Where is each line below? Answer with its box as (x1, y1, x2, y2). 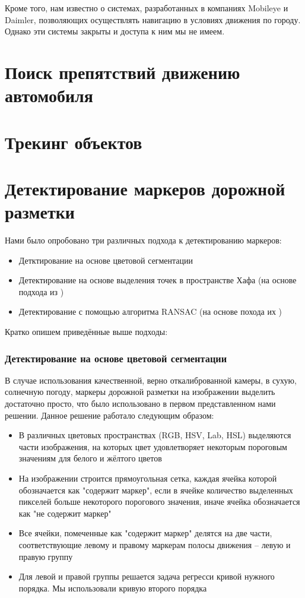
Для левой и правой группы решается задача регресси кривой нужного (18, 570, 275, 583)
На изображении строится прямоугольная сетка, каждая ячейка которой (18, 472, 277, 484)
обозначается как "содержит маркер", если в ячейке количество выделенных (18, 483, 293, 496)
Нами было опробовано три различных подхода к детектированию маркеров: (5, 234, 282, 246)
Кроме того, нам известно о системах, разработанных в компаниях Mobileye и (5, 2, 288, 14)
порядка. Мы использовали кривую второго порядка (18, 581, 207, 594)
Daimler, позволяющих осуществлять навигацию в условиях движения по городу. (5, 13, 301, 26)
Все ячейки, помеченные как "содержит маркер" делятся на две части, (18, 527, 272, 539)
